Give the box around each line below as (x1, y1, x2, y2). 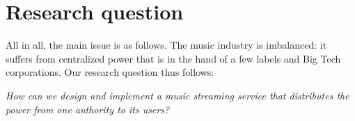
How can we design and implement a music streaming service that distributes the (6, 88, 349, 102)
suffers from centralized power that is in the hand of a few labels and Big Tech (6, 51, 341, 65)
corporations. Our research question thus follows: (6, 65, 214, 79)
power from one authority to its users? (6, 102, 170, 116)
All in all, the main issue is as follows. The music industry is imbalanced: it (6, 38, 327, 52)
